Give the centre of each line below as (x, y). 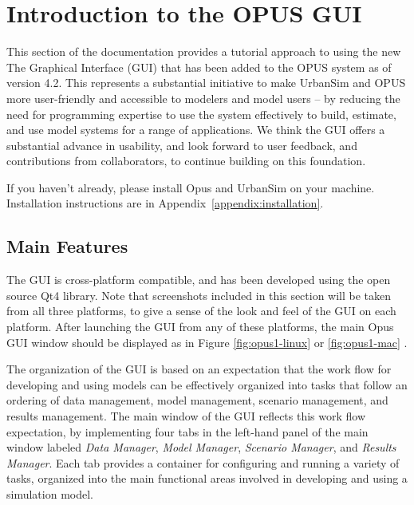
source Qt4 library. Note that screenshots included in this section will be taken (199, 295)
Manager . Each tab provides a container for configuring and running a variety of (203, 462)
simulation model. (50, 493)
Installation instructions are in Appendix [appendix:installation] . (165, 203)
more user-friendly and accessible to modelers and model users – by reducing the (203, 98)
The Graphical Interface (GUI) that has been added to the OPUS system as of (199, 67)
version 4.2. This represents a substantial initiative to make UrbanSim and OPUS (206, 83)
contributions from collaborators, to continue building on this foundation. (186, 161)
